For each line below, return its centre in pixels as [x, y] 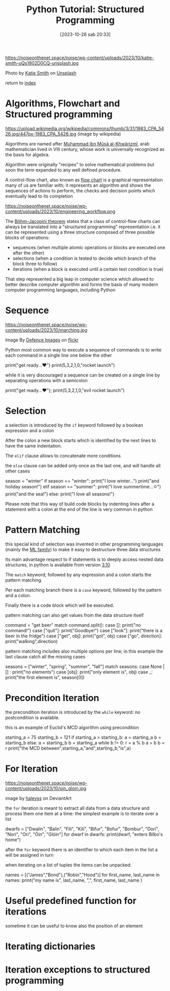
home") [13, 839]
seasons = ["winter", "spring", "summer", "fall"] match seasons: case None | [85, 666]
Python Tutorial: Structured [85, 9]
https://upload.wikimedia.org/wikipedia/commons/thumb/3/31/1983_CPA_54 [85, 128]
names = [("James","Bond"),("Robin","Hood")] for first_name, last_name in [82, 875]
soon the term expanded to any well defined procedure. [63, 170]
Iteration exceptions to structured [78, 969]
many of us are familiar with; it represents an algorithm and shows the [78, 185]
